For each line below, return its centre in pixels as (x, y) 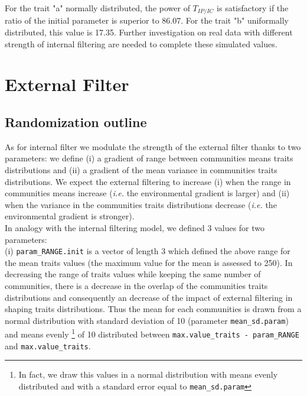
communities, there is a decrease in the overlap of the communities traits (136, 285)
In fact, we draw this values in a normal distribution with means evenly (148, 374)
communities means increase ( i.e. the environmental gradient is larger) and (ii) (147, 193)
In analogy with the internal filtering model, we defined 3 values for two (135, 227)
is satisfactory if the (253, 8)
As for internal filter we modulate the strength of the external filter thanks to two (153, 146)
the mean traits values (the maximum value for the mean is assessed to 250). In (149, 262)
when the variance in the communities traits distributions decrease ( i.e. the (141, 204)
